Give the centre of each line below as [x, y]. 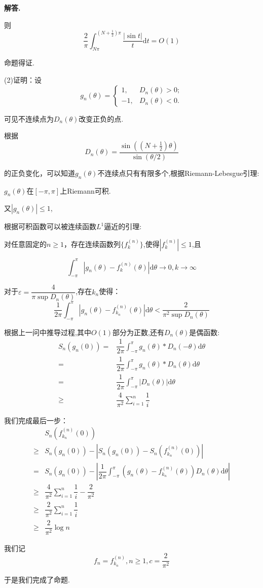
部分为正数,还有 [138, 332]
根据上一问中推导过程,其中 [48, 332]
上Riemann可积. [85, 190]
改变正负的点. [101, 118]
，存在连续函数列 [92, 244]
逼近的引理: [123, 226]
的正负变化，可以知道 [40, 173]
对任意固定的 [25, 244]
